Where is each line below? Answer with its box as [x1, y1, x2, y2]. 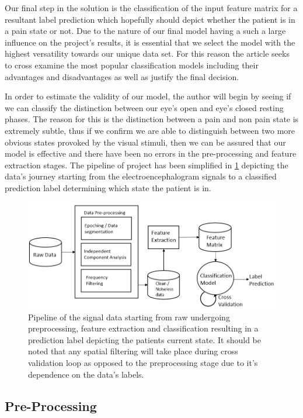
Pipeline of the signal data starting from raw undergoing [28, 310, 230, 323]
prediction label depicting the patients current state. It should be [28, 333, 261, 346]
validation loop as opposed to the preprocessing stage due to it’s [28, 357, 258, 369]
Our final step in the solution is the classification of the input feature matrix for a [5, 2, 298, 13]
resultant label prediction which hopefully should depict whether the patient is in [5, 13, 295, 25]
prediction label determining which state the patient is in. [5, 181, 211, 194]
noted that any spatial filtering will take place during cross [28, 345, 238, 357]
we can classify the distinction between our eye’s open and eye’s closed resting [5, 101, 284, 113]
